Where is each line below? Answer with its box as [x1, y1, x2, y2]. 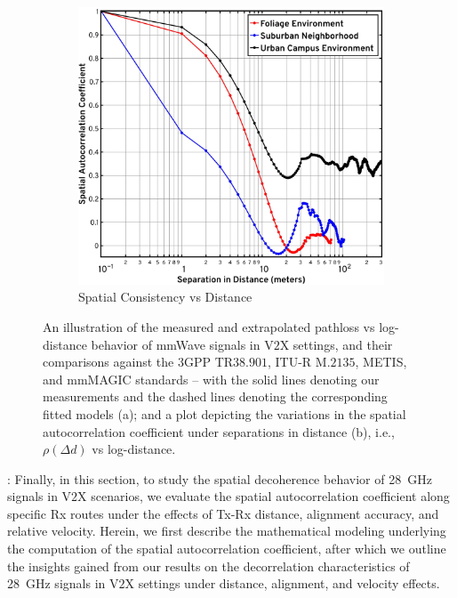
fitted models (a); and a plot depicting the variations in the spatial [43, 404, 406, 423]
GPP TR [183, 352, 234, 371]
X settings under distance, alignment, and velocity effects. [124, 574, 440, 593]
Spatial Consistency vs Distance [78, 287, 253, 306]
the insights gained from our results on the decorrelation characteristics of [7, 556, 410, 575]
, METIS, [355, 352, 407, 371]
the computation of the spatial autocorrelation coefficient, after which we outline [7, 539, 446, 558]
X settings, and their [279, 335, 393, 353]
